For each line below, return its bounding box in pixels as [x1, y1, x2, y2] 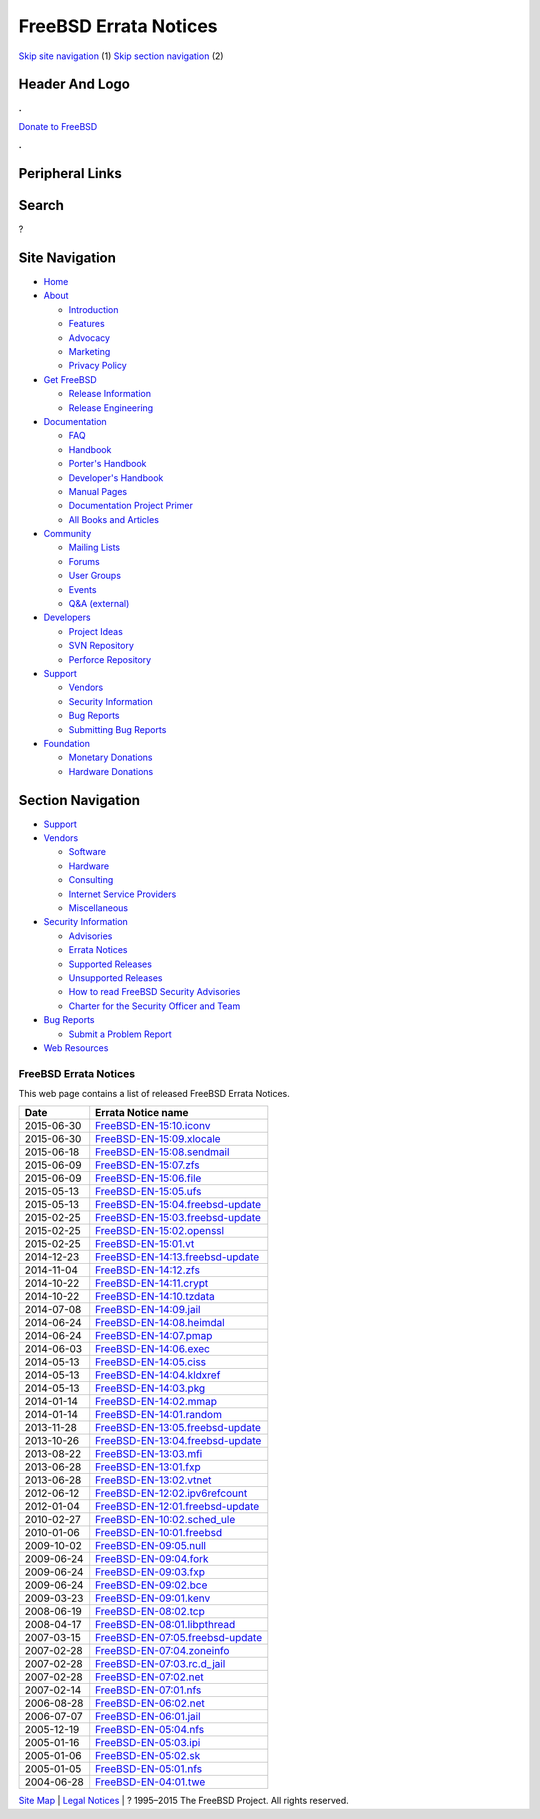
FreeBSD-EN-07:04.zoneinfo [95, 1644, 230, 1658]
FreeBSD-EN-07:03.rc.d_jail [95, 1657, 226, 1671]
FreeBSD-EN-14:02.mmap [95, 1395, 218, 1409]
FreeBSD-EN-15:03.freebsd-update [95, 1211, 262, 1225]
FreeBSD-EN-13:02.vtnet [95, 1473, 212, 1487]
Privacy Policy [68, 360, 127, 372]
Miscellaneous [68, 901, 129, 914]
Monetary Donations [68, 751, 153, 764]
